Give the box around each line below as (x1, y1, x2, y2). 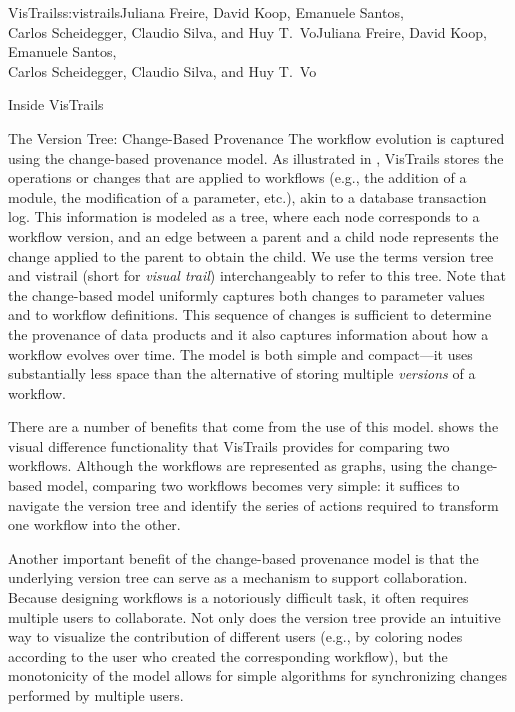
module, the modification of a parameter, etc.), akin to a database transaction (8, 186, 487, 207)
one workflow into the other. (8, 514, 181, 535)
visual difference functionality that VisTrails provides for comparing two (8, 435, 450, 456)
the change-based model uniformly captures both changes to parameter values (8, 284, 485, 305)
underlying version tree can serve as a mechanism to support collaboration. (8, 567, 468, 588)
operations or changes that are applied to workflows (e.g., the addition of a (8, 167, 467, 188)
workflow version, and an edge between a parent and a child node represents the (8, 225, 499, 246)
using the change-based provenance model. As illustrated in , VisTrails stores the (8, 147, 504, 168)
